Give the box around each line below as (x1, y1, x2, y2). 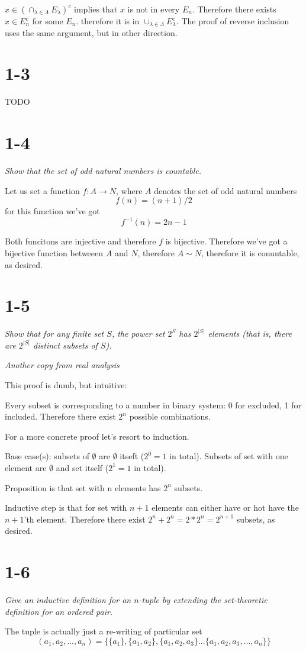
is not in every (127, 3, 180, 15)
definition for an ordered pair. (5, 605, 113, 617)
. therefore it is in (76, 15, 140, 27)
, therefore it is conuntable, (201, 246, 299, 259)
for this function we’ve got (5, 205, 100, 217)
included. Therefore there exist (5, 410, 116, 423)
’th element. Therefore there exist (24, 513, 146, 525)
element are (5, 461, 47, 473)
